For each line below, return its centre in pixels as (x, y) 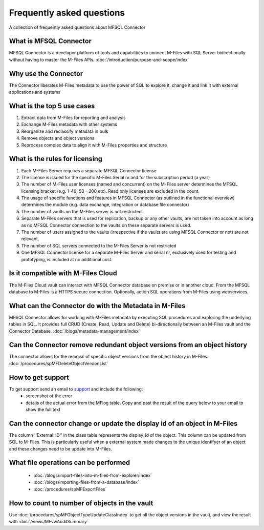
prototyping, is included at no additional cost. (67, 259)
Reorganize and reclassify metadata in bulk (65, 131)
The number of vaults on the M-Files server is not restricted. (82, 211)
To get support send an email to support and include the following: (76, 389)
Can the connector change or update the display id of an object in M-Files (123, 423)
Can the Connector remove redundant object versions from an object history (128, 345)
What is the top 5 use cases (52, 106)
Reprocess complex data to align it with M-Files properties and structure (94, 145)
